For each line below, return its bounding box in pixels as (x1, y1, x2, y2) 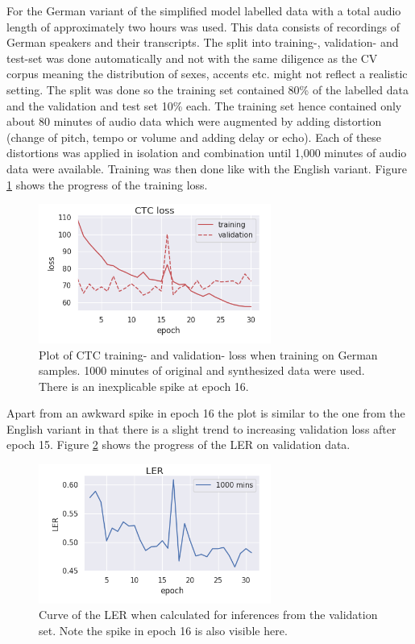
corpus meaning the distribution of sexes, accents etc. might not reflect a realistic (6, 65, 408, 82)
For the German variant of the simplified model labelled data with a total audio (6, 2, 401, 19)
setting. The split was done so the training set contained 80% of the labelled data (6, 81, 409, 98)
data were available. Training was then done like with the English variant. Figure (6, 160, 407, 177)
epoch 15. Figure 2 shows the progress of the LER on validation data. (6, 436, 351, 453)
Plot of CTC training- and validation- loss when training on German (39, 346, 378, 363)
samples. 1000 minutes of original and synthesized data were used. (39, 362, 365, 379)
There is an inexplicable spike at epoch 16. (39, 377, 249, 394)
